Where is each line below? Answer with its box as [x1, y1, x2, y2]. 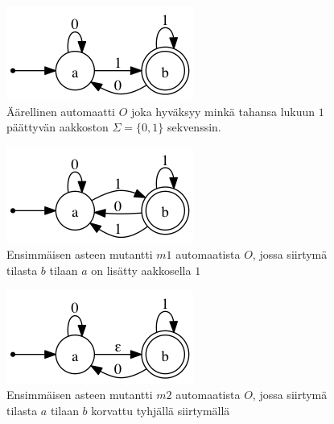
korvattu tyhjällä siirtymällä [91, 401, 230, 418]
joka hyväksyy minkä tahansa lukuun [131, 102, 315, 119]
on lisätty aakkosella [91, 261, 192, 278]
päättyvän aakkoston [6, 118, 109, 135]
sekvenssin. [167, 118, 221, 135]
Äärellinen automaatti [6, 102, 116, 119]
